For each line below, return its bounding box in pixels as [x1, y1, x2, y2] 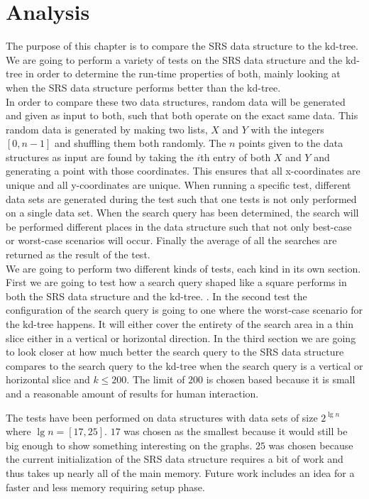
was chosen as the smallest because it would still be [123, 424, 348, 439]
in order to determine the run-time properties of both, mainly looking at [26, 66, 341, 81]
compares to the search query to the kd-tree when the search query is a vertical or [6, 358, 363, 373]
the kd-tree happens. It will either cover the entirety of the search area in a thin [6, 317, 353, 331]
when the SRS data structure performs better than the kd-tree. [6, 79, 281, 94]
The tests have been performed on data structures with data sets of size [6, 410, 318, 424]
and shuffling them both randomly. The [55, 136, 226, 150]
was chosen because [268, 437, 353, 452]
